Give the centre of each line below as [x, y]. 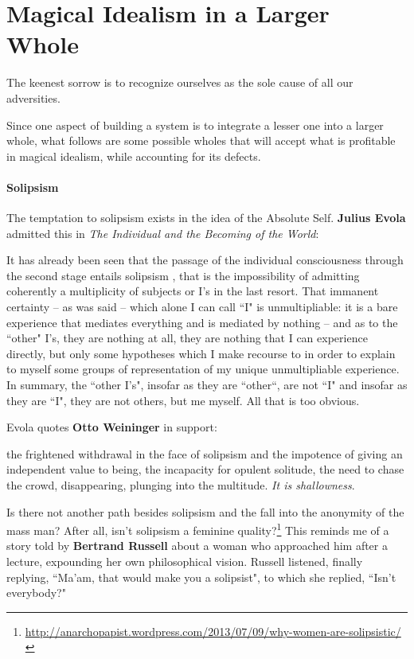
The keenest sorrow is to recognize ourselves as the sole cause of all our [180, 82]
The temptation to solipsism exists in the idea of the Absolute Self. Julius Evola [206, 218]
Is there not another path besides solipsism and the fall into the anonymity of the [205, 511]
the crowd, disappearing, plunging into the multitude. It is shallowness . [181, 484]
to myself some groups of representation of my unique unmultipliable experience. [203, 369]
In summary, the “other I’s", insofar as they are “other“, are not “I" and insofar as [207, 385]
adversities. [33, 97]
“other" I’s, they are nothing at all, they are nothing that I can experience [187, 338]
